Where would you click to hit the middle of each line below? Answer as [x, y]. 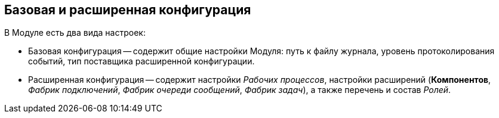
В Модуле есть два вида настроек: [75, 33]
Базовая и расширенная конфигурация [128, 10]
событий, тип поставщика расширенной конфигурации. [141, 61]
